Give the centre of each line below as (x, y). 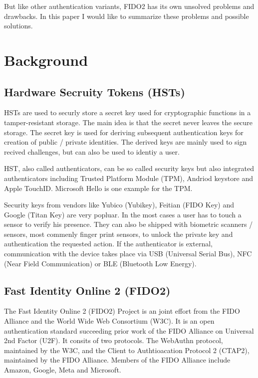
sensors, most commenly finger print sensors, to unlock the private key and (119, 234)
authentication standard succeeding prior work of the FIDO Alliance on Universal (129, 330)
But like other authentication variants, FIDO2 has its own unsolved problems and (129, 6)
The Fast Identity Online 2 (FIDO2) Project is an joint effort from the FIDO (122, 311)
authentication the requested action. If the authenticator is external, (108, 244)
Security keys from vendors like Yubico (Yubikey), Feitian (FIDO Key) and (119, 205)
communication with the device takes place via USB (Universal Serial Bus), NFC (128, 254)
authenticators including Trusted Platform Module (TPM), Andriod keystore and (129, 178)
